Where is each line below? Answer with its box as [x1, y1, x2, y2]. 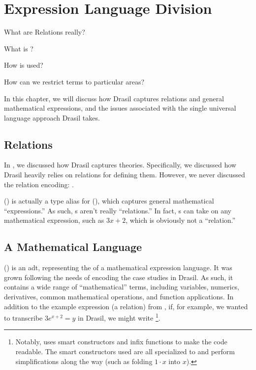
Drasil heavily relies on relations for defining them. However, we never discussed [4, 169, 245, 180]
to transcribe [4, 312, 43, 323]
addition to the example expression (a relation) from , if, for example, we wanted [4, 301, 248, 311]
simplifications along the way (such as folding [15, 356, 153, 366]
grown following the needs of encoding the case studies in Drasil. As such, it [4, 272, 233, 282]
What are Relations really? [4, 27, 85, 37]
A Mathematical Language [4, 239, 142, 254]
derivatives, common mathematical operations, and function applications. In [4, 291, 234, 302]
